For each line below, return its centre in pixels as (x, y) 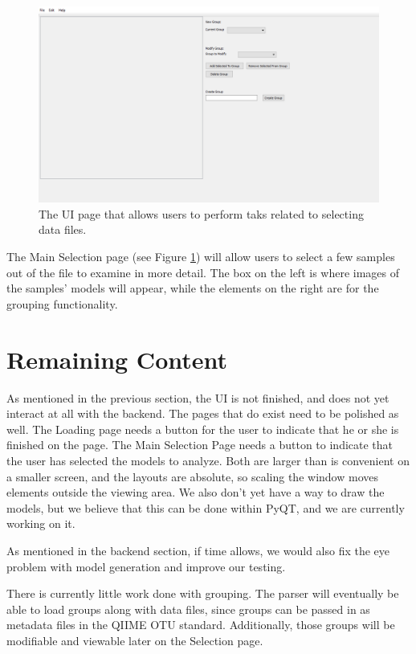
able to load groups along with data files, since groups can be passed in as (188, 609)
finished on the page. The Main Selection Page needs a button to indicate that (200, 445)
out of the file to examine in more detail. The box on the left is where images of (203, 272)
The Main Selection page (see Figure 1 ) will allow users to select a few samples (201, 257)
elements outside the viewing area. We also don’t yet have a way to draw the (196, 492)
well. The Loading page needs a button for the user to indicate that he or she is (203, 429)
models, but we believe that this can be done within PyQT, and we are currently (206, 507)
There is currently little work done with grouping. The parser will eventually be (203, 593)
